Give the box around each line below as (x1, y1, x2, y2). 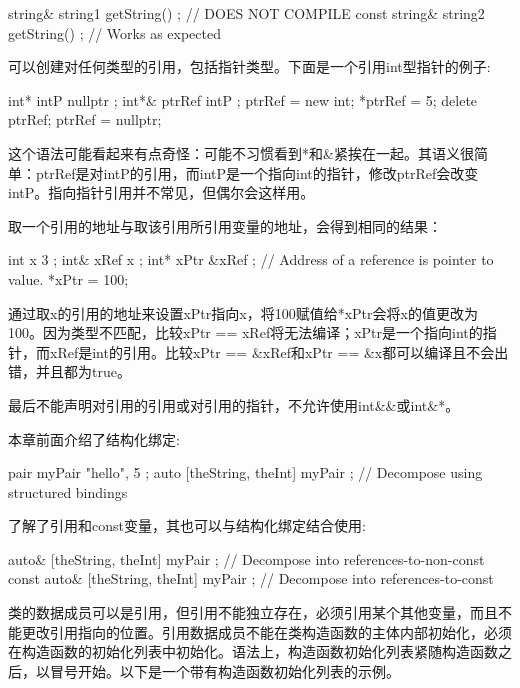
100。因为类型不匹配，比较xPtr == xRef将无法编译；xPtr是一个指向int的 (8, 322, 483, 343)
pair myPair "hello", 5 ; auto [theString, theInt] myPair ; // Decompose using (8, 462, 483, 483)
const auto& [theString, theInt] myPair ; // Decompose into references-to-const (8, 568, 494, 589)
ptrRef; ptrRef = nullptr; (8, 109, 162, 130)
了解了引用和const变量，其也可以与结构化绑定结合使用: (8, 515, 366, 536)
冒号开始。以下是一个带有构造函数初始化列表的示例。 (49, 660, 400, 681)
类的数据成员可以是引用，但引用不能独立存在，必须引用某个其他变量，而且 (8, 602, 498, 623)
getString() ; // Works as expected (8, 22, 221, 43)
